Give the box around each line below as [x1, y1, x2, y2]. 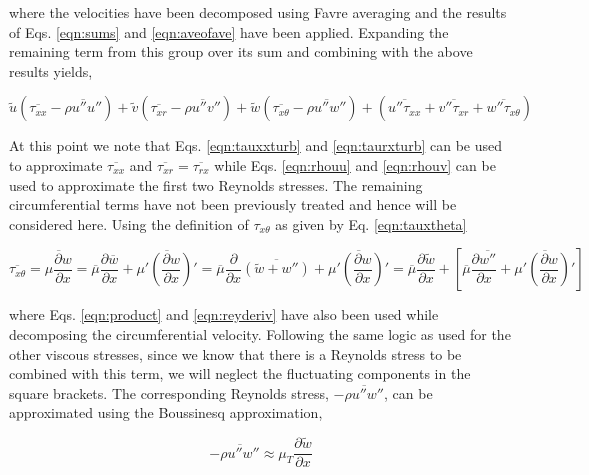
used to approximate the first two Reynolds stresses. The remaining [9, 174, 423, 195]
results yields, [9, 60, 93, 81]
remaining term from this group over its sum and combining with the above [9, 41, 473, 62]
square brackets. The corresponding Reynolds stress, [9, 382, 329, 403]
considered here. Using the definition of [9, 213, 249, 234]
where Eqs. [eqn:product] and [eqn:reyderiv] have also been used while [9, 304, 439, 325]
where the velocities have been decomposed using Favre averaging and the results [9, 2, 507, 22]
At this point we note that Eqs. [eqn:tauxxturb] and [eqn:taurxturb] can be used [9, 135, 502, 156]
